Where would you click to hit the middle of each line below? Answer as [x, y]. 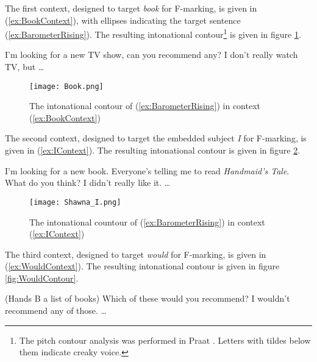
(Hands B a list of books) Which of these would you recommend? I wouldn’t [148, 298]
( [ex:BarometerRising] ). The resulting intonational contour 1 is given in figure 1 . [153, 33]
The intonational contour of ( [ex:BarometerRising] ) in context [145, 106]
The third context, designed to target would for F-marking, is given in [136, 254]
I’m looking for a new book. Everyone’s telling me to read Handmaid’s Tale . [147, 170]
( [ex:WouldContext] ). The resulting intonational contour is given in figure [142, 266]
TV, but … [25, 67]
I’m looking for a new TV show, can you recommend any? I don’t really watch [151, 55]
